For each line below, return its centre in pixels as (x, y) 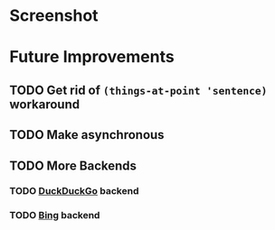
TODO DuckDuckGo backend (74, 191)
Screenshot (54, 16)
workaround (45, 104)
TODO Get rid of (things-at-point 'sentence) (138, 90)
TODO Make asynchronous (87, 135)
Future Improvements (92, 57)
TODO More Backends (73, 166)
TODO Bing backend (55, 216)
